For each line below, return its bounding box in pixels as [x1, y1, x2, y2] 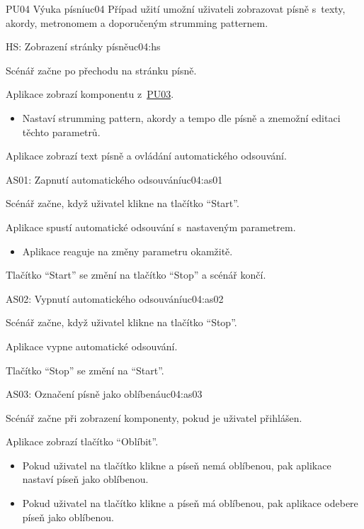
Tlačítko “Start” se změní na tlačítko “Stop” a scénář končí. [6, 267, 266, 282]
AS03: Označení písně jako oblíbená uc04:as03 [6, 386, 203, 401]
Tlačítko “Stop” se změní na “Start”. [6, 362, 164, 377]
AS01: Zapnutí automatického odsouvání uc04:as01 [6, 172, 223, 186]
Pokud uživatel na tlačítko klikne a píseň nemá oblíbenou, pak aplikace [22, 457, 331, 472]
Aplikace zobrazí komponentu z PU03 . [6, 87, 174, 101]
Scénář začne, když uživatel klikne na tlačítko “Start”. [6, 196, 239, 211]
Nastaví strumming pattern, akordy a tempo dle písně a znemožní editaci [22, 110, 341, 125]
